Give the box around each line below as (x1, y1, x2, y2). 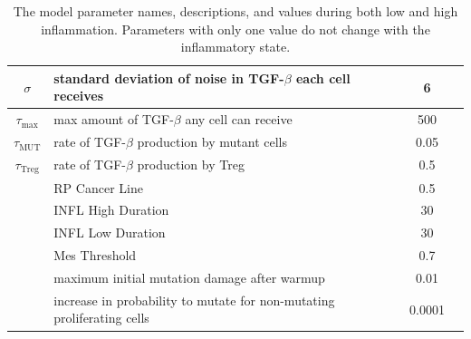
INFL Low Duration (53, 223, 166, 242)
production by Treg (137, 155, 245, 174)
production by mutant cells (137, 132, 287, 151)
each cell (295, 68, 351, 87)
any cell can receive (185, 110, 293, 129)
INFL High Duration (53, 200, 169, 219)
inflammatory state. (180, 37, 291, 56)
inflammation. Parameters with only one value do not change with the (41, 19, 430, 38)
